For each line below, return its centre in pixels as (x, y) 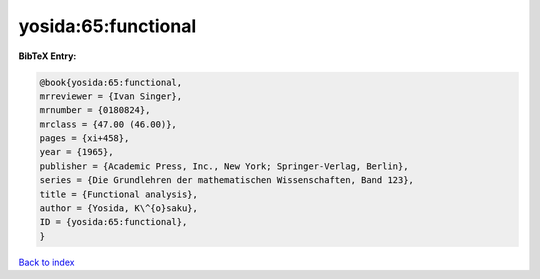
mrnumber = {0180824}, (95, 110)
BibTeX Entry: (47, 56)
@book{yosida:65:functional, (111, 82)
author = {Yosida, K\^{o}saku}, (119, 208)
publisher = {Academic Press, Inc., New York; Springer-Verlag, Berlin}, (224, 166)
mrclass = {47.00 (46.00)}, (108, 124)
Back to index (46, 262)
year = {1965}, (76, 152)
